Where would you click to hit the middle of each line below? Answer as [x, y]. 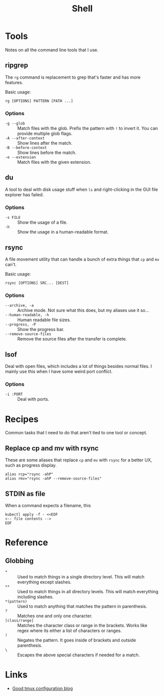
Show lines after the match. [45, 143]
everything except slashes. [45, 582]
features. [14, 82]
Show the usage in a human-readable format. [63, 232]
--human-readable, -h [27, 315]
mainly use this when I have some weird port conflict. [59, 371]
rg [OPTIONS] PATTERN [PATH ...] [39, 101]
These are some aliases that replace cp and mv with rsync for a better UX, [79, 460]
